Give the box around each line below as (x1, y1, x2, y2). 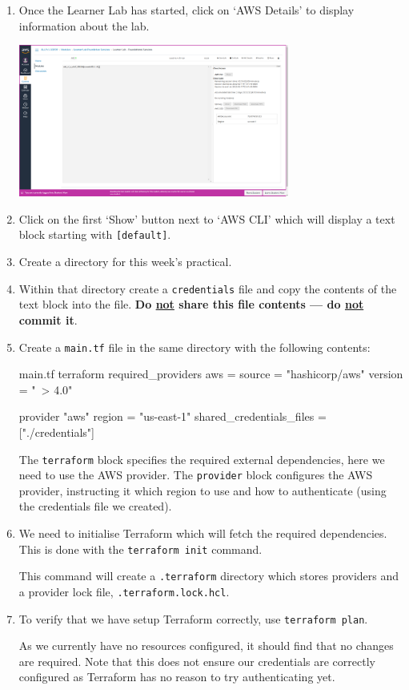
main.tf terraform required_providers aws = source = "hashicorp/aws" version (18, 365, 403, 382)
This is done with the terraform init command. (18, 540, 263, 557)
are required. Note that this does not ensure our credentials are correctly (18, 652, 375, 669)
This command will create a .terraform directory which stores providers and (18, 567, 399, 584)
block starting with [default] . (18, 226, 171, 243)
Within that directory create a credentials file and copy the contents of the (18, 280, 397, 297)
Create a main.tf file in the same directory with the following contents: (18, 338, 371, 355)
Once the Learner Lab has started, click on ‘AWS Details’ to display (18, 2, 355, 18)
